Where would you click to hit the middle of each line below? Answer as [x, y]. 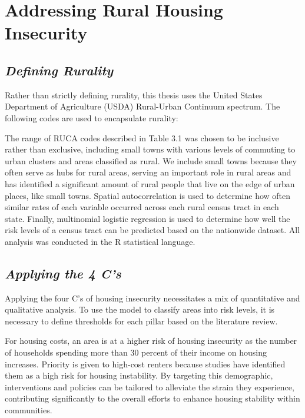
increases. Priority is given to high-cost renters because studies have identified [145, 364]
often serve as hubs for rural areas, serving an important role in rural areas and [148, 172]
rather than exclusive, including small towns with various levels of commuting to [150, 149]
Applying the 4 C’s [63, 273]
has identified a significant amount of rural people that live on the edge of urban [150, 183]
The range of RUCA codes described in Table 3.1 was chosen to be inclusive [142, 137]
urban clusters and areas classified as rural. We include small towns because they [151, 160]
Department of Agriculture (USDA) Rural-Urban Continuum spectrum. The [142, 106]
